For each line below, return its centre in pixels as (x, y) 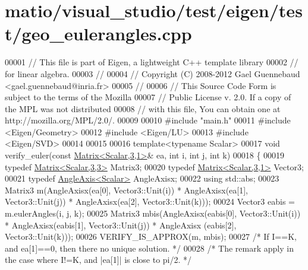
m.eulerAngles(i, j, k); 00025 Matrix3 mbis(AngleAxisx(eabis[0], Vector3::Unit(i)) (153, 213)
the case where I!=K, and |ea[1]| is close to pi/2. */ (98, 260)
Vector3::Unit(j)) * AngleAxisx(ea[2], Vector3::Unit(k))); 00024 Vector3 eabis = (150, 201)
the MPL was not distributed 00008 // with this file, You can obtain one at (143, 108)
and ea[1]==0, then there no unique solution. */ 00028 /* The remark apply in (149, 248)
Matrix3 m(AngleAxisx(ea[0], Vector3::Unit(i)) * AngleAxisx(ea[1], (126, 190)
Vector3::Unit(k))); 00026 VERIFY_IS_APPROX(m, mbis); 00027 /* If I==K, (151, 236)
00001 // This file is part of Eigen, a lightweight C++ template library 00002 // (152, 62)
